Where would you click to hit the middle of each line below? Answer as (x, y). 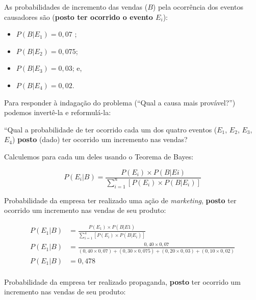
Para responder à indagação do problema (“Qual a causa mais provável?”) (120, 102)
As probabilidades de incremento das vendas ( (76, 7)
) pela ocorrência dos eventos (198, 7)
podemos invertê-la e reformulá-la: (58, 112)
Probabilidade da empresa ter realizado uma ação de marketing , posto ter (120, 200)
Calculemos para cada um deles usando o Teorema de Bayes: (99, 156)
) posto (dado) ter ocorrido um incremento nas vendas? (100, 139)
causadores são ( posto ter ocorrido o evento (79, 17)
